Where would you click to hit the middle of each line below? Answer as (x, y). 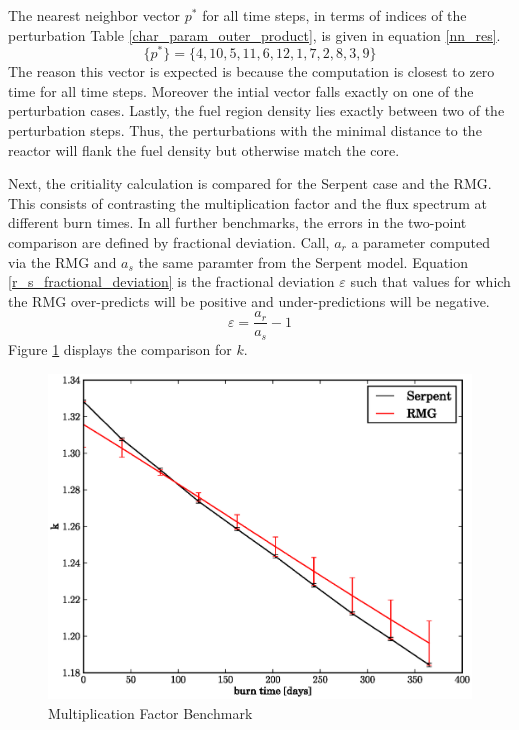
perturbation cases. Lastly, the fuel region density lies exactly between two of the (256, 110)
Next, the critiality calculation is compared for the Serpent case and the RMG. (250, 183)
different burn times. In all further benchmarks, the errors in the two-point (237, 222)
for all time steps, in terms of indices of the (334, 15)
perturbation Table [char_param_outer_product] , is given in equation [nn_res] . (254, 34)
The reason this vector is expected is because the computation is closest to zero (251, 71)
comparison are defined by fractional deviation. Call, (169, 242)
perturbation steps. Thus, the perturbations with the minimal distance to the (245, 130)
